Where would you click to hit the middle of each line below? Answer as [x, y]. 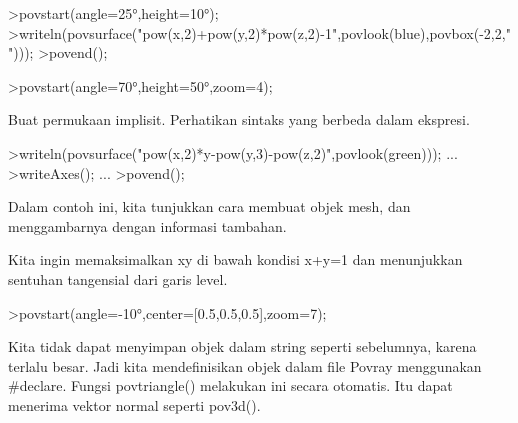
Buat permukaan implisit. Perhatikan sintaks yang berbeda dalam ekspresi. [239, 119]
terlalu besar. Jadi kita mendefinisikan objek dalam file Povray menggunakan [245, 365]
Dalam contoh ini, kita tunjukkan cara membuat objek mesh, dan [209, 206]
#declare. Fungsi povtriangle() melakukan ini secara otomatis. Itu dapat [230, 385]
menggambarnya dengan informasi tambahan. [147, 225]
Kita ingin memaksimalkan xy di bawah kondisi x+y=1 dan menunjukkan [235, 259]
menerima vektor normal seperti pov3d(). [134, 404]
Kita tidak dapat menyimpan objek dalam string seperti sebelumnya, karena [242, 346]
